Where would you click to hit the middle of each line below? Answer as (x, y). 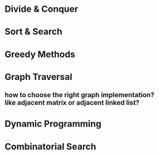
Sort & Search (33, 32)
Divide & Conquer (42, 9)
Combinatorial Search (51, 146)
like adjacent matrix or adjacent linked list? (72, 103)
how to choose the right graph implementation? (79, 95)
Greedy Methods (40, 54)
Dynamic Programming (53, 124)
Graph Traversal (38, 77)
